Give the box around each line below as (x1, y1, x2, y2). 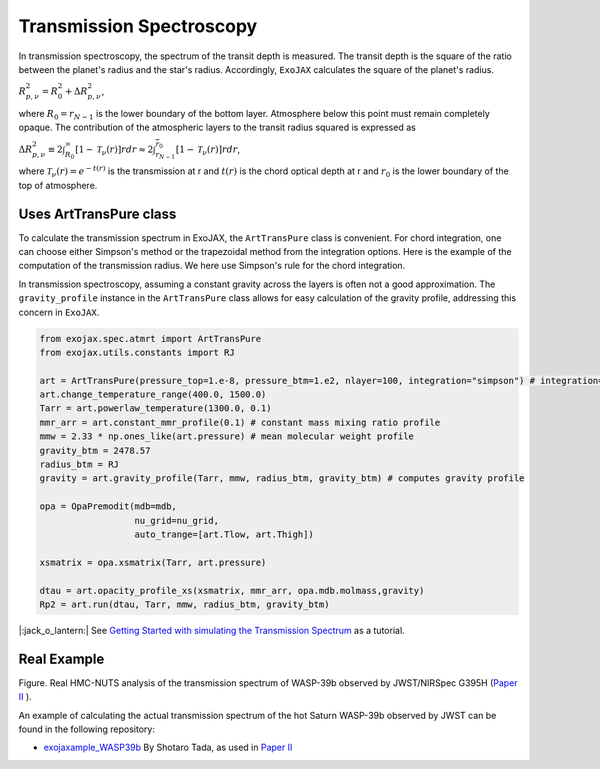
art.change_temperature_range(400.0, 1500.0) (39, 389, 267, 400)
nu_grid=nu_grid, (134, 515, 220, 526)
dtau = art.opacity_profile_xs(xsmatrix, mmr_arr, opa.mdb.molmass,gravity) (39, 585, 425, 596)
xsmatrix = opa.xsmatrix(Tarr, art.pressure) (39, 556, 267, 568)
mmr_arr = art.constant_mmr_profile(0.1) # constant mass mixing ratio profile (39, 416, 441, 428)
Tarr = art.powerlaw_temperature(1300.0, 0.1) (39, 403, 272, 414)
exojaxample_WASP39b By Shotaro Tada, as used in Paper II (43, 741, 293, 754)
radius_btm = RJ (39, 459, 120, 470)
